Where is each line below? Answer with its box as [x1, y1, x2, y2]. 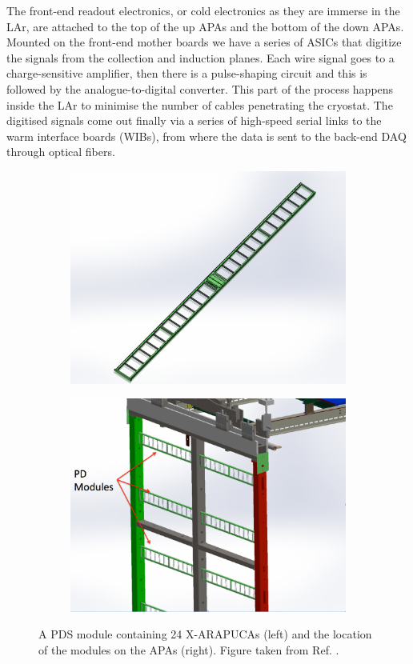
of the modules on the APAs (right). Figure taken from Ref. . [38, 641, 339, 658]
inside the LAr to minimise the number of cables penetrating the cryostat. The [6, 96, 393, 113]
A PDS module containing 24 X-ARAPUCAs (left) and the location [38, 626, 372, 642]
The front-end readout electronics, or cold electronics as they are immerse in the [6, 2, 400, 18]
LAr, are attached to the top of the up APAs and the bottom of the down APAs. [6, 18, 404, 34]
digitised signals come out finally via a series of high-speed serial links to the [6, 112, 382, 129]
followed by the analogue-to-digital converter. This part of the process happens [6, 80, 394, 97]
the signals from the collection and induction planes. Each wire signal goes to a [6, 49, 395, 66]
